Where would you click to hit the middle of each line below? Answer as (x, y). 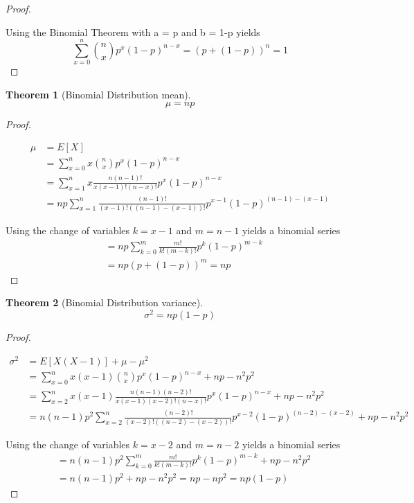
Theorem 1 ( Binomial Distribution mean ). (98, 94)
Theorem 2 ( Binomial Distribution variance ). (105, 302)
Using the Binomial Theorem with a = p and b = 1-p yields (133, 32)
